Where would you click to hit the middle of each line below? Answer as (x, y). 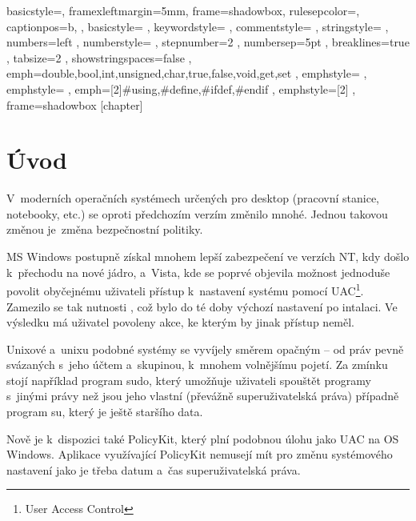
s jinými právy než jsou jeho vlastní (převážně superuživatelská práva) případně (203, 396)
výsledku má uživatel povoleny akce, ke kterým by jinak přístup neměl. (181, 322)
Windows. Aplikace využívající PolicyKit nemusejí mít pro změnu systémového (200, 454)
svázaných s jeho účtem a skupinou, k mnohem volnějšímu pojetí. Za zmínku (197, 365)
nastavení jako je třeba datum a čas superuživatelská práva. (154, 469)
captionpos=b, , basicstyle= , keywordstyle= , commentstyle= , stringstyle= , (198, 26)
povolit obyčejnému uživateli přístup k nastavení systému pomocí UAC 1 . (185, 289)
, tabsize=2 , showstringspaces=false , (99, 57)
